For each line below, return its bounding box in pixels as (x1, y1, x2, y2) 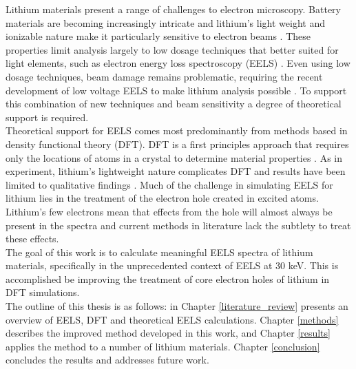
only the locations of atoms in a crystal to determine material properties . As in (6, 150, 343, 165)
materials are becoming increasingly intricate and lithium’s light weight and (6, 15, 325, 30)
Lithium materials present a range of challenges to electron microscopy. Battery (6, 2, 342, 16)
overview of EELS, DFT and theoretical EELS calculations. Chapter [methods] (6, 312, 339, 326)
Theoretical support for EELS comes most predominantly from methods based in (6, 123, 348, 138)
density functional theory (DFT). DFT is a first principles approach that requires (6, 136, 349, 151)
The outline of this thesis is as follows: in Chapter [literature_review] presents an (6, 299, 348, 313)
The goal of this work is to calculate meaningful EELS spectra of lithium (6, 244, 313, 259)
